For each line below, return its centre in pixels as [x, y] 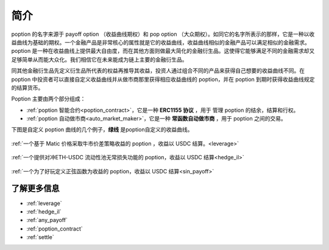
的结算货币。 [27, 88]
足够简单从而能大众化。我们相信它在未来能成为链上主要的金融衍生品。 [99, 59]
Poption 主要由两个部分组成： [48, 99]
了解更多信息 [35, 189]
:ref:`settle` [40, 237]
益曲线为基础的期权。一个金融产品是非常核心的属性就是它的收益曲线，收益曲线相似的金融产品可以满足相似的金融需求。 [161, 42]
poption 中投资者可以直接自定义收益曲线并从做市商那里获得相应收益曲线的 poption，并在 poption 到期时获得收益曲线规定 [163, 79]
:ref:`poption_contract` [55, 229]
